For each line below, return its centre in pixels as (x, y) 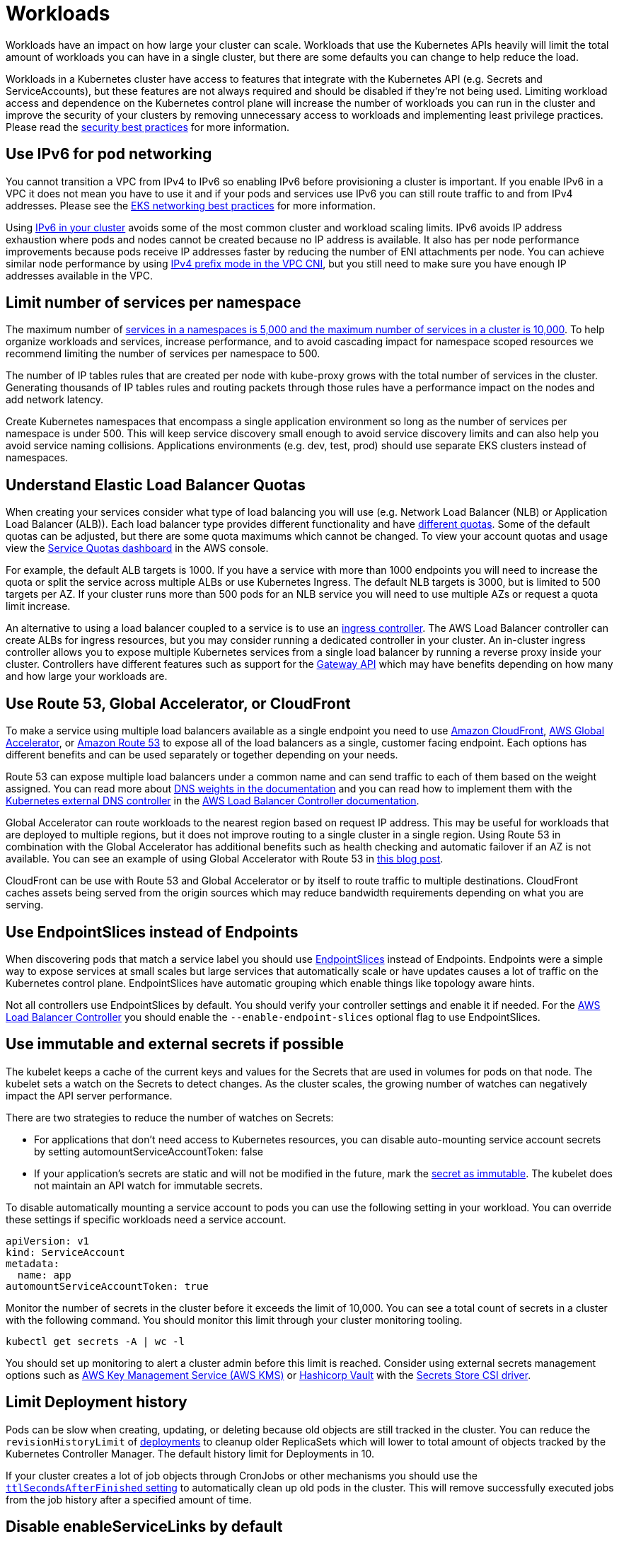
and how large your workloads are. (87, 676)
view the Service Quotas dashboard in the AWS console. (137, 548)
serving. (25, 905)
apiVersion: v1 (48, 1241)
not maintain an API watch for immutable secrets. (149, 1185)
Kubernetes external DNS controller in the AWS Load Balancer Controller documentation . (213, 801)
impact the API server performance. (89, 1095)
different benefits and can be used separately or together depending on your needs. (202, 755)
